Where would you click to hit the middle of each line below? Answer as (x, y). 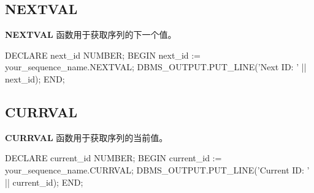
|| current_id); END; (44, 182)
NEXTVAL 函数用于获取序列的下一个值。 (91, 35)
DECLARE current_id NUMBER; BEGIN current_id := (113, 158)
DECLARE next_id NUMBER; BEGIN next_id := (103, 55)
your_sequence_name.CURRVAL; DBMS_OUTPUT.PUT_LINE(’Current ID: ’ (157, 169)
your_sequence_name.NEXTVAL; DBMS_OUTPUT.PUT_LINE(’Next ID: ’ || (156, 67)
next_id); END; (35, 78)
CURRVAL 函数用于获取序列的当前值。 (86, 137)
